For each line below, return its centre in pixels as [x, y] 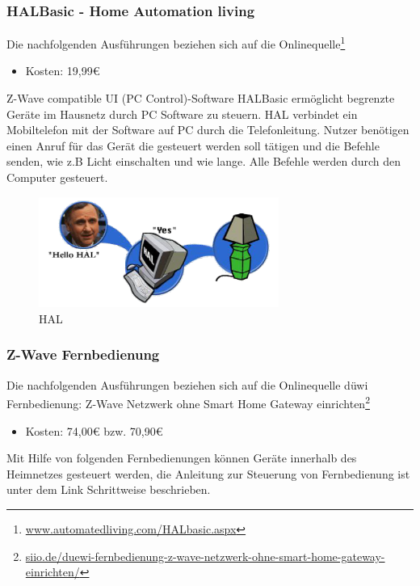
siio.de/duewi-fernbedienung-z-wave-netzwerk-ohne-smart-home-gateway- [205, 556]
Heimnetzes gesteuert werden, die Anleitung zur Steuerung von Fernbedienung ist [208, 473]
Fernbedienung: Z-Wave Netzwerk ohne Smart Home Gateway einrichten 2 [188, 402]
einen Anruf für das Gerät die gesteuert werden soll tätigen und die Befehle [193, 145]
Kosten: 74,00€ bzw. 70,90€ [94, 430]
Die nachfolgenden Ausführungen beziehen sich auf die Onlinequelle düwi [187, 384]
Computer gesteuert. [57, 177]
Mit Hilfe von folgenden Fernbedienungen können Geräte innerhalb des [182, 458]
